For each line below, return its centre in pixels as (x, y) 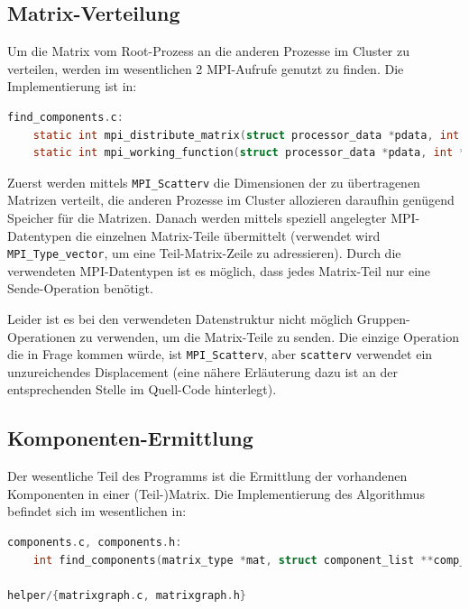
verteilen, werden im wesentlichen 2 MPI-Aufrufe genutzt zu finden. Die (206, 68)
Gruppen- (383, 319)
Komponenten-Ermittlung (130, 438)
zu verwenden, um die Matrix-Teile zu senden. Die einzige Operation (269, 336)
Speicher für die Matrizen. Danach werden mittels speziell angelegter (197, 218)
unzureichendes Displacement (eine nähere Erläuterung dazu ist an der (202, 371)
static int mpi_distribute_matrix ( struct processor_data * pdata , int (246, 135)
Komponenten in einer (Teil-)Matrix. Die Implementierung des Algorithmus (216, 493)
